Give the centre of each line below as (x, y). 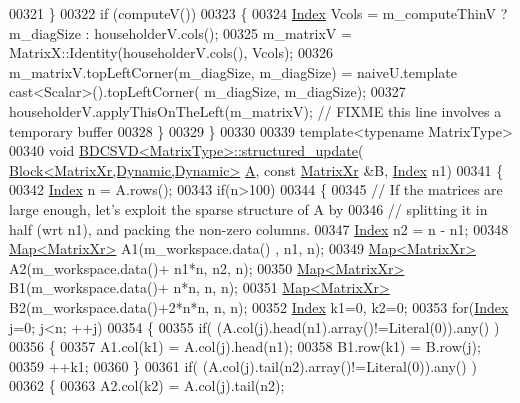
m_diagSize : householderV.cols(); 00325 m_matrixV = (180, 32)
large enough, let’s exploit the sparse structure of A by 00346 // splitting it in (248, 208)
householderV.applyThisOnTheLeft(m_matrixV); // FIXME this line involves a (255, 110)
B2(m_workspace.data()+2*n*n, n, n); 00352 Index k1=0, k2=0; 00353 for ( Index (259, 306)
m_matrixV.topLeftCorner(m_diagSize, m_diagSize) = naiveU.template (233, 71)
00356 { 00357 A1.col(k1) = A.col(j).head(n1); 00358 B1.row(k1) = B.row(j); (245, 346)
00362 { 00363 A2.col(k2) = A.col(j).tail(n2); (147, 385)
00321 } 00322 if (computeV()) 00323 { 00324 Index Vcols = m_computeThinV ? (258, 13)
